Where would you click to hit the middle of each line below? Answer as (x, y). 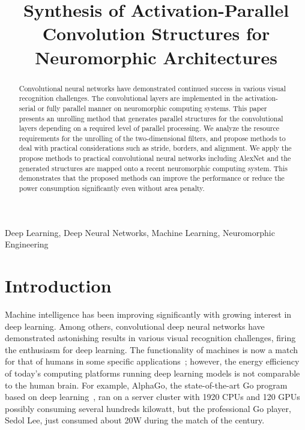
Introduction (58, 286)
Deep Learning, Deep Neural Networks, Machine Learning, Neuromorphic (140, 232)
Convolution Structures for (156, 33)
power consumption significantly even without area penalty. (112, 188)
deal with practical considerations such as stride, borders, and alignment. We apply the (155, 148)
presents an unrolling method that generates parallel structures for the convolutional (151, 118)
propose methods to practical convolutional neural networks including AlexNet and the (155, 158)
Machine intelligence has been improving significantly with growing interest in (148, 314)
